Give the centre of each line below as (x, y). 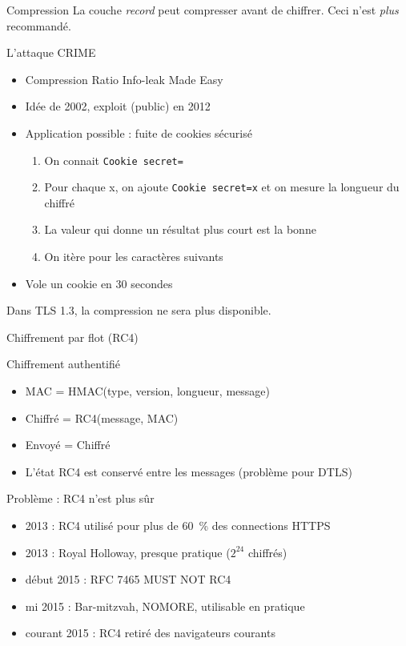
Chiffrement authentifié (63, 364)
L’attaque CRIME (51, 52)
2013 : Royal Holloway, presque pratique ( (128, 552)
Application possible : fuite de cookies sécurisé (139, 132)
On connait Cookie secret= (114, 160)
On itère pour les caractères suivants (134, 257)
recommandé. (39, 25)
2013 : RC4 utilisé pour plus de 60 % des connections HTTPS (178, 525)
